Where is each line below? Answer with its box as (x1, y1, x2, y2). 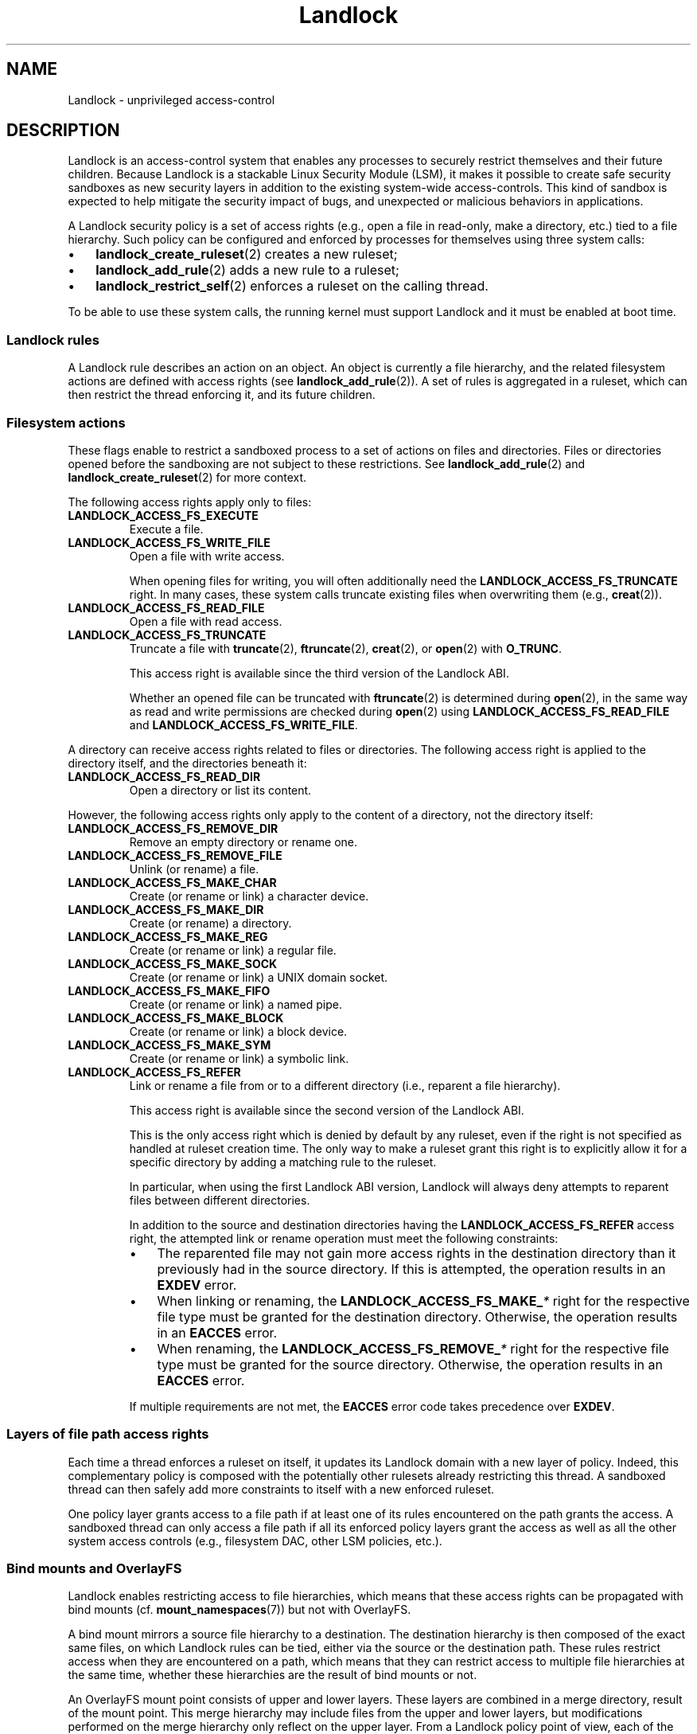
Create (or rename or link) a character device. (129, 888, 369, 903)
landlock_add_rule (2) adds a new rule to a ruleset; (95, 262, 399, 279)
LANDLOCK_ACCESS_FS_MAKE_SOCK (68, 956, 278, 970)
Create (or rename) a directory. (129, 916, 292, 930)
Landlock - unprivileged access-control (68, 92, 275, 107)
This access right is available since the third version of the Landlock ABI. (129, 666, 509, 680)
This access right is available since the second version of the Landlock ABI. (129, 1103, 524, 1117)
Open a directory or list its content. (129, 783, 312, 797)
